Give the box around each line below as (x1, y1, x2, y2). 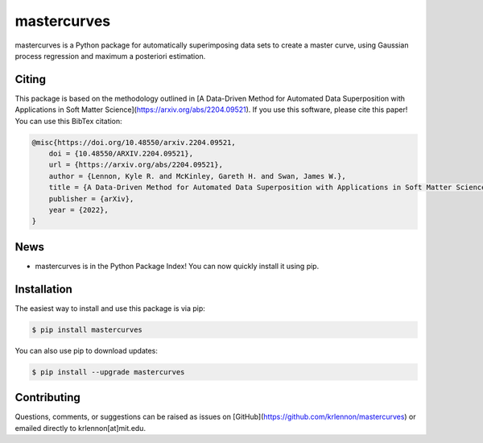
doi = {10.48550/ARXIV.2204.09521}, (48, 149, 193, 158)
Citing (14, 72, 46, 86)
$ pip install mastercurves (31, 325, 142, 334)
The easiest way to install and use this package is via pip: (14, 303, 205, 313)
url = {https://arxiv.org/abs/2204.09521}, (48, 160, 223, 169)
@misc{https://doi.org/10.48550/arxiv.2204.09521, (31, 138, 237, 147)
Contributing (14, 391, 80, 404)
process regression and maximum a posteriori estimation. (14, 51, 206, 60)
